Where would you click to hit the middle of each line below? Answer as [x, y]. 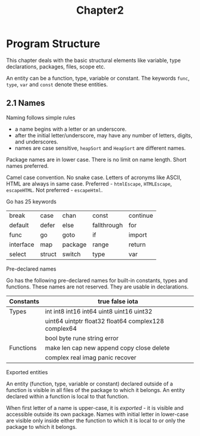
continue [141, 215]
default [19, 225]
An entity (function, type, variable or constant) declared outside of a [90, 384]
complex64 [61, 328]
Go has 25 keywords [31, 201]
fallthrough [107, 225]
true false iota [118, 301]
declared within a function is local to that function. [68, 396]
